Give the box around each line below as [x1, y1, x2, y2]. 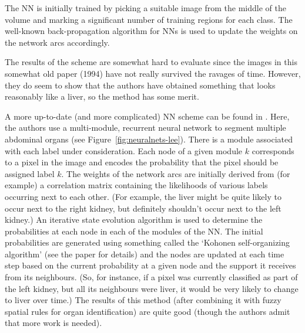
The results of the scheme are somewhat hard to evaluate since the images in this [5, 56, 297, 68]
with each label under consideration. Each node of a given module [5, 144, 243, 157]
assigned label [5, 167, 55, 179]
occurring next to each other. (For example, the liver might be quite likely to [5, 190, 281, 202]
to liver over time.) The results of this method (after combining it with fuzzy [5, 294, 281, 306]
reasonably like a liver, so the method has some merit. [5, 90, 199, 103]
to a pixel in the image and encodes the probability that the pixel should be [5, 156, 279, 168]
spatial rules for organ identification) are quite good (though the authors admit [5, 305, 290, 317]
